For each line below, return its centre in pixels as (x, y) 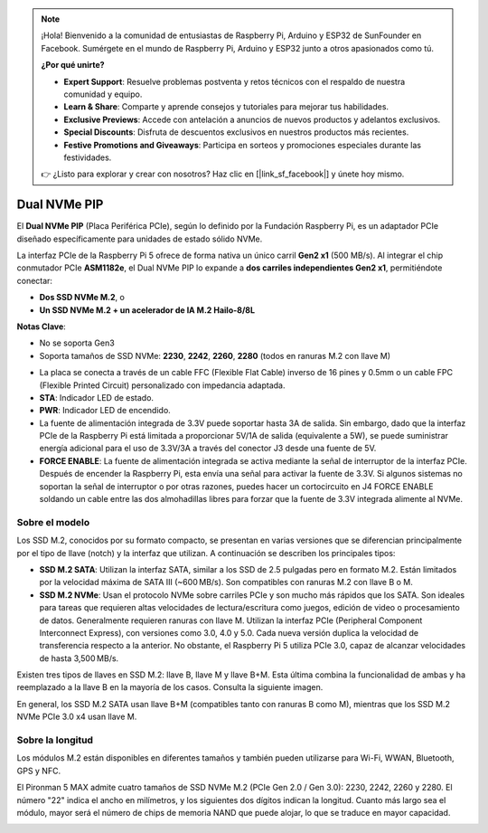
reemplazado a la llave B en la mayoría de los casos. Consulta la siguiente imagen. (170, 687)
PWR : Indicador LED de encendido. (105, 411)
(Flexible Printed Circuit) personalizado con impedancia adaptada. (162, 385)
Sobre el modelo (53, 522)
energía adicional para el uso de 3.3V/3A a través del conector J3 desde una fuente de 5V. (208, 449)
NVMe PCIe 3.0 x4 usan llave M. (77, 717)
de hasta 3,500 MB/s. (79, 658)
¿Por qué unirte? (73, 65)
